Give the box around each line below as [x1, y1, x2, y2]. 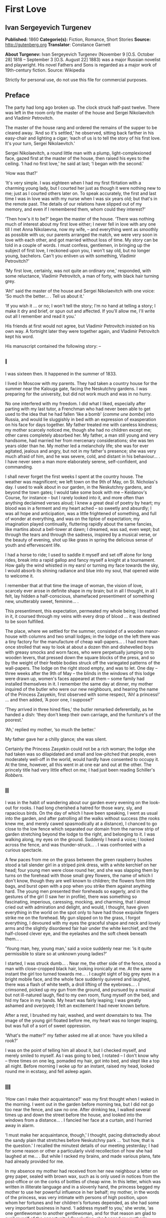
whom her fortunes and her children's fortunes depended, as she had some [5, 1200, 160, 1206]
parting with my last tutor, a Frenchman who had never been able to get [5, 406, 151, 412]
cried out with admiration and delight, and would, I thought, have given [5, 904, 149, 910]
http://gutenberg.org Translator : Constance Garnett [5, 42, 111, 48]
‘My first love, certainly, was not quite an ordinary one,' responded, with [5, 267, 151, 274]
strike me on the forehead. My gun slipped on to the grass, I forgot [5, 915, 141, 921]
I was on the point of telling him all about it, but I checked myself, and [5, 1047, 146, 1054]
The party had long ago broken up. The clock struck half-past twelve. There [5, 104, 160, 110]
